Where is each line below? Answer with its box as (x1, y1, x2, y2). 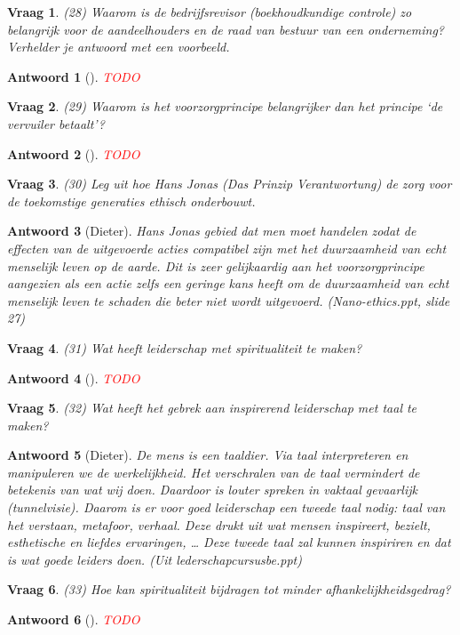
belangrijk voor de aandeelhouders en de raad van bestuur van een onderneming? (7, 20, 444, 38)
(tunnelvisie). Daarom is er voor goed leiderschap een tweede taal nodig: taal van (7, 498, 446, 517)
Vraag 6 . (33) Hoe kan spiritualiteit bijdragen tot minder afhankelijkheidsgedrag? (7, 580, 451, 599)
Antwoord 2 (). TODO (7, 144, 140, 163)
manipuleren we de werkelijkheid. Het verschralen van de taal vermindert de (7, 462, 420, 481)
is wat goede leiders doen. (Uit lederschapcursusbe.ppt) (7, 550, 302, 568)
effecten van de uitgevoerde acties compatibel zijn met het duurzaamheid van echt (7, 238, 447, 257)
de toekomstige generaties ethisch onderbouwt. (7, 191, 256, 210)
